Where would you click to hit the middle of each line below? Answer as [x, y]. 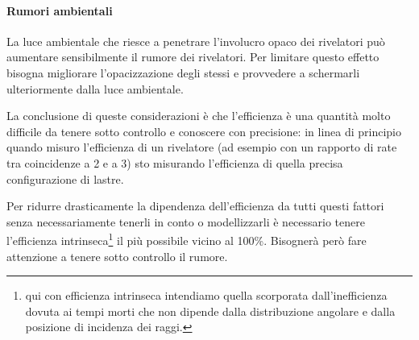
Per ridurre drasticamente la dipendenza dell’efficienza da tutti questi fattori [195, 206]
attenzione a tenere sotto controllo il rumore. [117, 256]
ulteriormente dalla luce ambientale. [95, 88]
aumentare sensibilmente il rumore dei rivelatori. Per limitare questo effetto [193, 57]
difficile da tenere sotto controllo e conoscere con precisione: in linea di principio [204, 131]
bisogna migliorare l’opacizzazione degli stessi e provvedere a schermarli [183, 72]
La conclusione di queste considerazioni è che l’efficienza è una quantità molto [199, 116]
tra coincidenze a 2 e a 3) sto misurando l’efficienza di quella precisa [175, 162]
